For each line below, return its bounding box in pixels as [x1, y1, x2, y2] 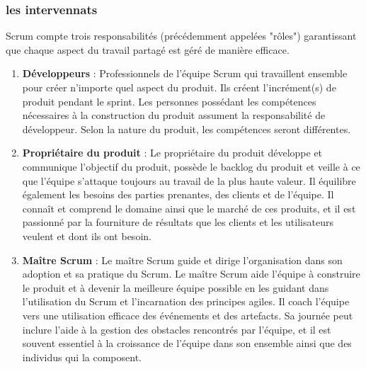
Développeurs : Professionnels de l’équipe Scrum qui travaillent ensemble [22, 66, 348, 81]
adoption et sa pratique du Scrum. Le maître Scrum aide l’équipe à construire [22, 266, 360, 281]
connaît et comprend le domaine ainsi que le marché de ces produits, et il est [22, 200, 356, 215]
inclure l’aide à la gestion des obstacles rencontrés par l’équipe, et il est [22, 322, 331, 336]
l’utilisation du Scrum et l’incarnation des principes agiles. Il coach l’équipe [22, 294, 350, 309]
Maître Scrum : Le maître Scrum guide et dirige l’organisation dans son [22, 252, 343, 267]
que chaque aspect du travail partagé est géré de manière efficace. [6, 42, 290, 57]
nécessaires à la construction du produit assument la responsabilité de [22, 108, 326, 123]
